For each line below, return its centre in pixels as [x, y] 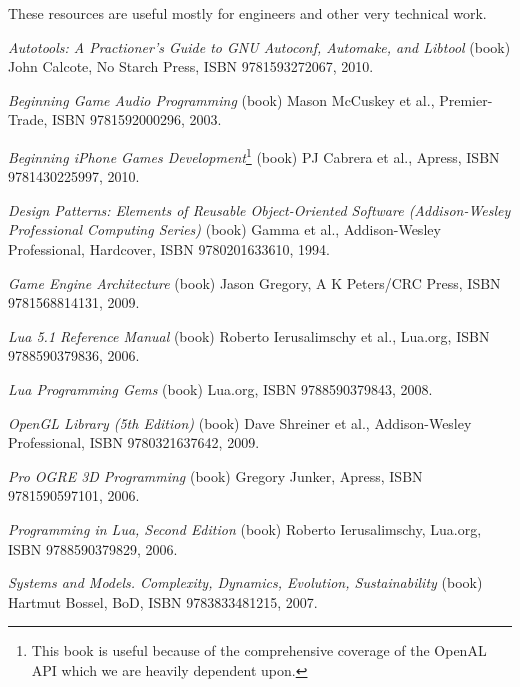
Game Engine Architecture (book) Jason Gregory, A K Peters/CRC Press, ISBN [254, 282]
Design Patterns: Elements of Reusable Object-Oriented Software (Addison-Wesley [259, 209]
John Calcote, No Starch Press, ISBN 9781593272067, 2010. [191, 66]
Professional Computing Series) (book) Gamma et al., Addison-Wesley [224, 229]
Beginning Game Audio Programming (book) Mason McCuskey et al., [221, 99]
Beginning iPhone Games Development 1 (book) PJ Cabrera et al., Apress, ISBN [254, 155]
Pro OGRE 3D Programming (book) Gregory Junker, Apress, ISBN [215, 475]
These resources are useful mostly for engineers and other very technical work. [247, 13]
